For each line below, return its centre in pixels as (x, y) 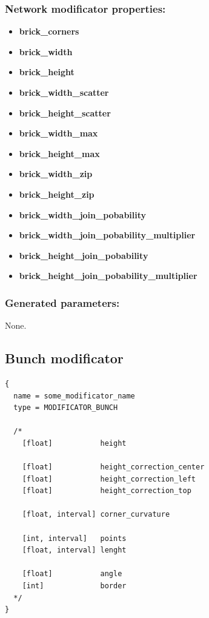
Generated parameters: (62, 302)
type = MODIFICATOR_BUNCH (66, 408)
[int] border (74, 586)
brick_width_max (58, 133)
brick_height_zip (57, 194)
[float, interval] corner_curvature (96, 515)
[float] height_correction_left (109, 479)
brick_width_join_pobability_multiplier (107, 235)
